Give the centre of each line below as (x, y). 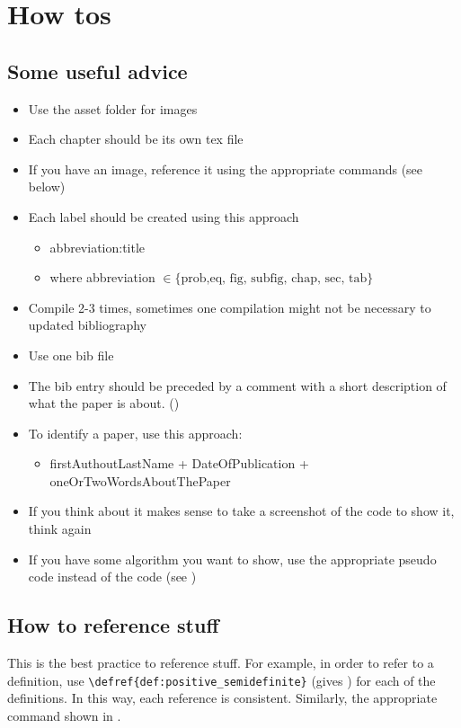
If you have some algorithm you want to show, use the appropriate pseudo (232, 559)
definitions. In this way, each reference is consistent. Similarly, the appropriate (222, 698)
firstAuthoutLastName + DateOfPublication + (179, 463)
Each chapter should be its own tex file (136, 139)
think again (60, 529)
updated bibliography (87, 325)
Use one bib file (71, 355)
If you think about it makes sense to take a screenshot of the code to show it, (241, 511)
